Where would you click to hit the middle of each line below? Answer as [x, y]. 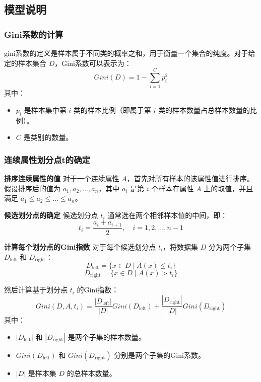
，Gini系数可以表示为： [93, 63]
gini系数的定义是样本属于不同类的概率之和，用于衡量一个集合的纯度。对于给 [130, 53]
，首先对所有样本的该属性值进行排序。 [190, 178]
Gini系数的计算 [34, 34]
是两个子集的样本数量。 [107, 336]
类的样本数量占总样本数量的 [204, 109]
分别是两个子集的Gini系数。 [159, 355]
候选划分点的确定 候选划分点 [51, 215]
